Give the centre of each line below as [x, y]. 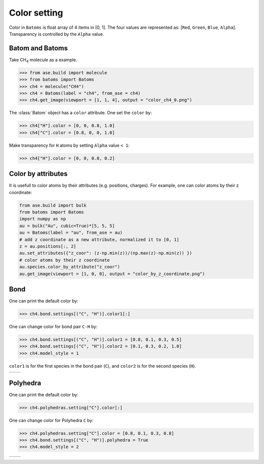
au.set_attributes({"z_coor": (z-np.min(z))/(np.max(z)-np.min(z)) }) [106, 253]
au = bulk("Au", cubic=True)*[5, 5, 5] [67, 226]
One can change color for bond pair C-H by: [53, 326]
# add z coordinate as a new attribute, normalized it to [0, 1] [99, 239]
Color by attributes [38, 174]
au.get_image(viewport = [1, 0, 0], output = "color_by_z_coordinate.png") [112, 274]
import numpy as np [43, 219]
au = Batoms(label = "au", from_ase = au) [71, 233]
